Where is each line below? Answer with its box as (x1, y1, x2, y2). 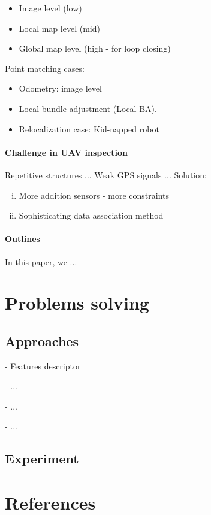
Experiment (5, 449, 79, 468)
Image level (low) (19, 2, 82, 14)
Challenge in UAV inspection (5, 146, 128, 158)
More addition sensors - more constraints (19, 189, 169, 201)
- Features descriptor (5, 359, 81, 372)
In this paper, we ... (5, 255, 77, 268)
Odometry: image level (19, 82, 102, 95)
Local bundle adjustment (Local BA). (19, 102, 157, 114)
